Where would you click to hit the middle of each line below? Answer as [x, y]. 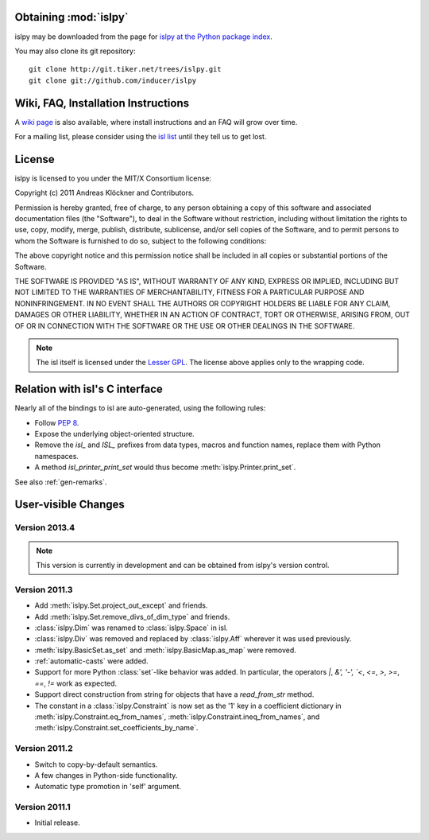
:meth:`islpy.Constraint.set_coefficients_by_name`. [116, 728]
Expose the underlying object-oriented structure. [114, 434]
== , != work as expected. [76, 683]
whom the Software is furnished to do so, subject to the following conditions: [141, 241]
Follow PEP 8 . [57, 422]
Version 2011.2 [44, 749]
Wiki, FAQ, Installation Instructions [102, 103]
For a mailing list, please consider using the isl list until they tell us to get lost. [141, 136]
